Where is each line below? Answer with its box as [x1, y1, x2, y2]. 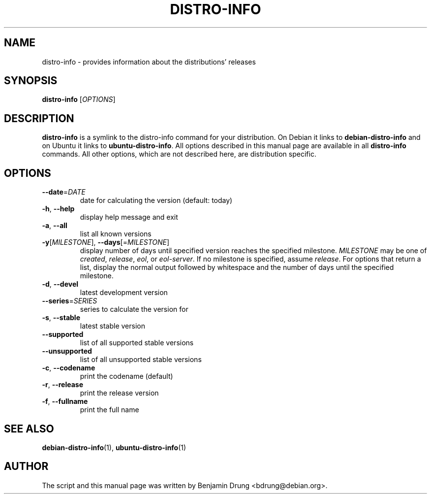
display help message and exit [80, 213, 178, 222]
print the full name [80, 405, 139, 414]
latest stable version [80, 322, 145, 331]
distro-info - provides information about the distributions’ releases [42, 57, 256, 66]
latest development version [80, 288, 168, 297]
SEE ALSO [4, 422, 54, 435]
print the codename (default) [80, 372, 173, 381]
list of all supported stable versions [80, 338, 194, 347]
